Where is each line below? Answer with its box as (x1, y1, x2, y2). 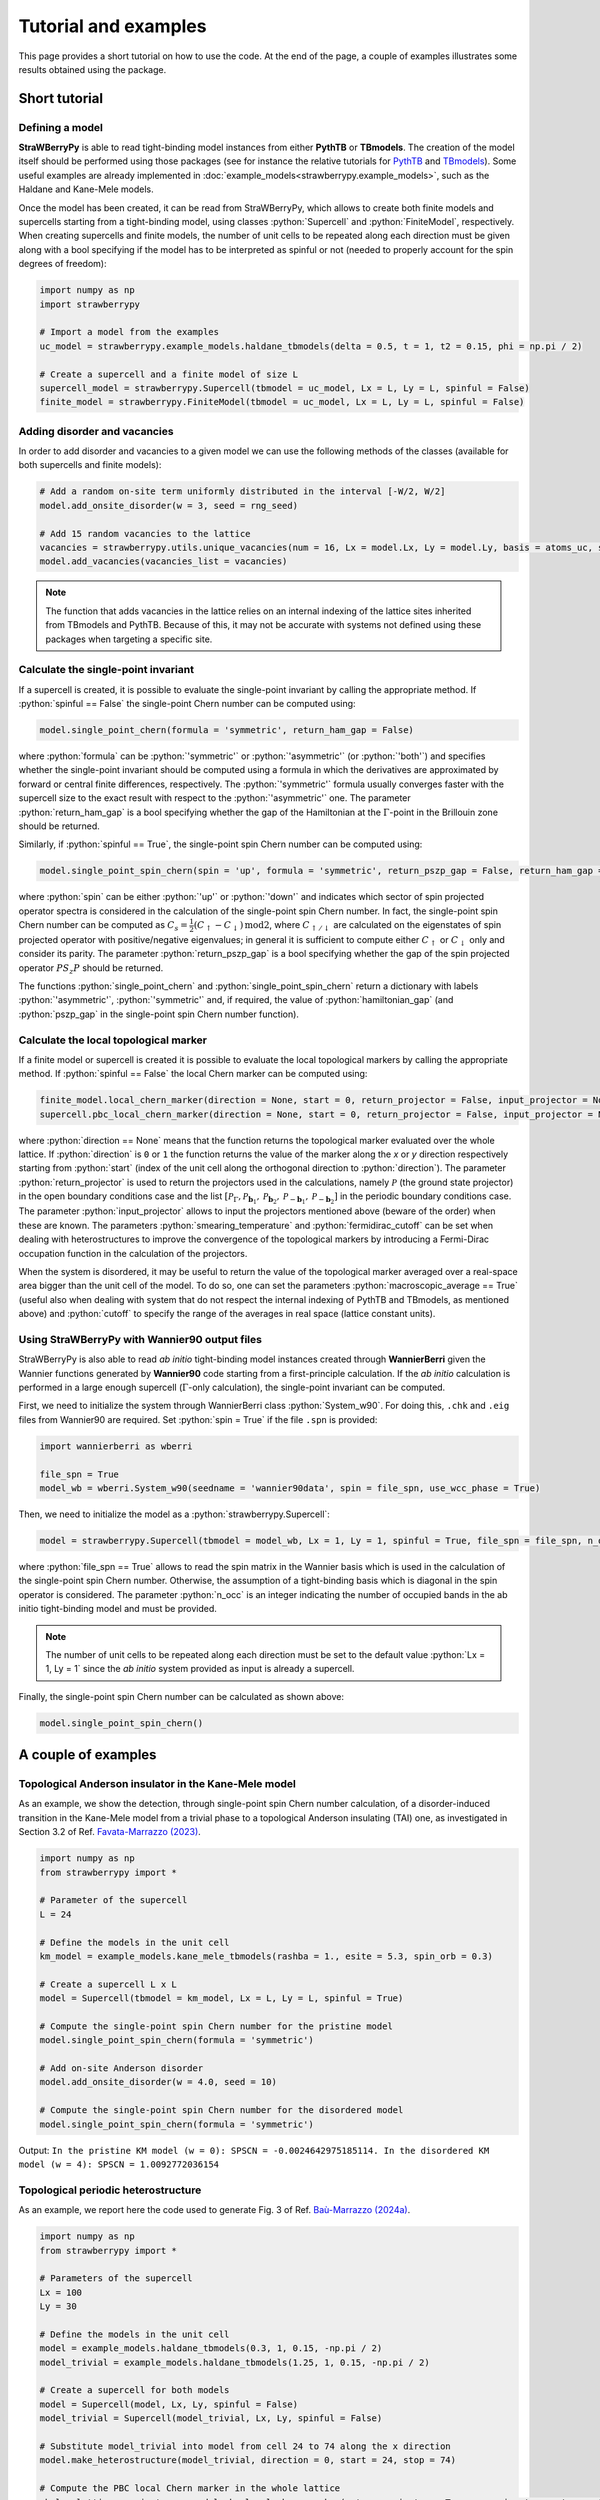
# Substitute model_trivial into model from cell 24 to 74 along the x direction (39, 2441, 452, 2452)
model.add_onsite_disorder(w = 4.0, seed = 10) (39, 2076, 277, 2088)
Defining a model (18, 120, 104, 134)
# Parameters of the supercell (39, 2273, 194, 2284)
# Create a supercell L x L (39, 1978, 177, 1990)
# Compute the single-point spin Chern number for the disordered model (39, 2105, 404, 2116)
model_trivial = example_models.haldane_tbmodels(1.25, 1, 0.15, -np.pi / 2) (39, 2356, 430, 2368)
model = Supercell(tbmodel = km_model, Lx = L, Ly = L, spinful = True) (39, 1993, 404, 2004)
